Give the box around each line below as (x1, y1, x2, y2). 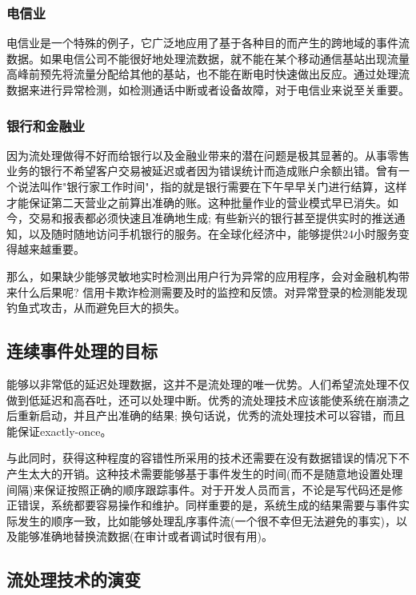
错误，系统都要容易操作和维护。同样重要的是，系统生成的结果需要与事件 (17, 497, 398, 513)
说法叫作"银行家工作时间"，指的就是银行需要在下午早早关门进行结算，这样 (17, 178, 407, 194)
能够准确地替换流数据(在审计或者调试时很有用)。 (17, 528, 273, 545)
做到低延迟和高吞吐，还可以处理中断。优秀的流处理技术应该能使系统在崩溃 (6, 391, 398, 408)
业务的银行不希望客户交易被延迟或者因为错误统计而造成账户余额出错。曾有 (6, 162, 398, 179)
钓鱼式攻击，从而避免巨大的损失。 (6, 299, 186, 316)
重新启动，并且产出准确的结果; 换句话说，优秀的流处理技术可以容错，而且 (17, 407, 406, 424)
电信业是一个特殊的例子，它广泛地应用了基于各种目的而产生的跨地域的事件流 (6, 34, 410, 51)
